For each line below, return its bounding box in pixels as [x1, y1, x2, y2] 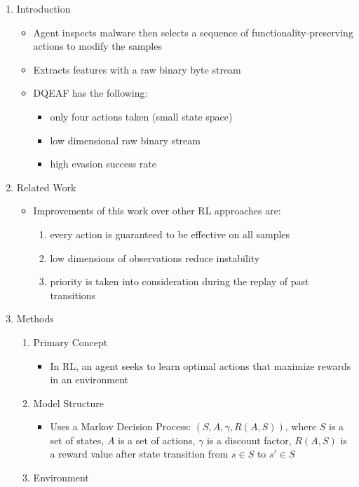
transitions [50, 287, 96, 302]
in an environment [50, 372, 129, 387]
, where [285, 419, 317, 434]
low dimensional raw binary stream [50, 132, 201, 147]
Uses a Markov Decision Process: [50, 419, 191, 434]
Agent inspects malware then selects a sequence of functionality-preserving [33, 25, 353, 39]
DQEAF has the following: [33, 85, 148, 100]
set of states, [50, 432, 104, 447]
